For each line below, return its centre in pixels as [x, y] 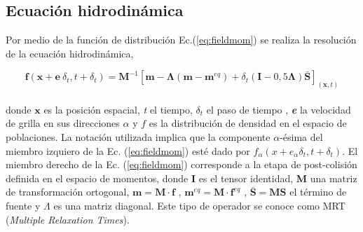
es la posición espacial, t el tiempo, [118, 109]
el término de [318, 192]
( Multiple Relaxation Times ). [68, 219]
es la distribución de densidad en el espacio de [248, 123]
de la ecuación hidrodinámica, [70, 53]
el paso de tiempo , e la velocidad [279, 109]
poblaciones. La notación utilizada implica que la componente [138, 137]
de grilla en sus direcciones [63, 123]
